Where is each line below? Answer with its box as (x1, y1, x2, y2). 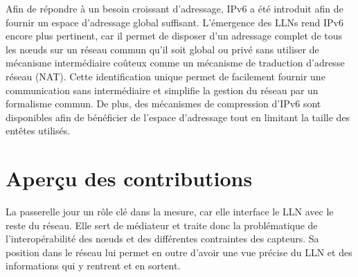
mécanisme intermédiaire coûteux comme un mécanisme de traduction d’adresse (6, 55, 345, 70)
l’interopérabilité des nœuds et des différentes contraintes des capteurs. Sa (6, 231, 319, 246)
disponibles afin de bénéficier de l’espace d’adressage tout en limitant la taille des (6, 109, 350, 124)
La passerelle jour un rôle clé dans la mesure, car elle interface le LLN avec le (6, 204, 334, 219)
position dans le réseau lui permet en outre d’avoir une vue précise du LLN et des (6, 244, 352, 259)
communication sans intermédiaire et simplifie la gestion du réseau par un (6, 82, 319, 97)
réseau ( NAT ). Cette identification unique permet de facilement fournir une (6, 69, 325, 83)
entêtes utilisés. (6, 123, 71, 138)
